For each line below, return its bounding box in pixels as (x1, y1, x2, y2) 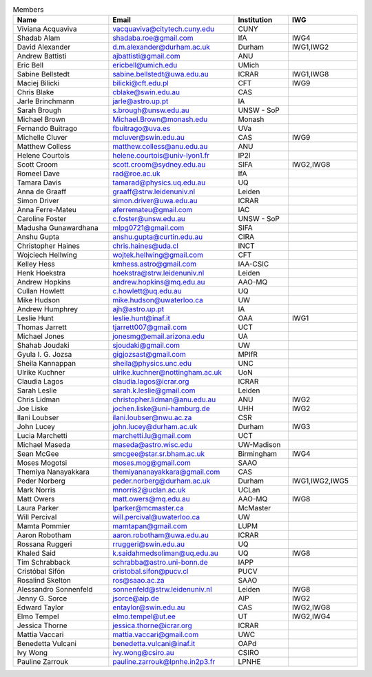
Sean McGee (17, 449, 59, 459)
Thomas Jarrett (17, 322, 68, 332)
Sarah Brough (17, 105, 62, 115)
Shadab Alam (17, 33, 61, 43)
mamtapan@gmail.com (112, 521, 187, 531)
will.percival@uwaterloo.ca (112, 512, 200, 522)
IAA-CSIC (238, 259, 269, 269)
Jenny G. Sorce (17, 594, 68, 603)
